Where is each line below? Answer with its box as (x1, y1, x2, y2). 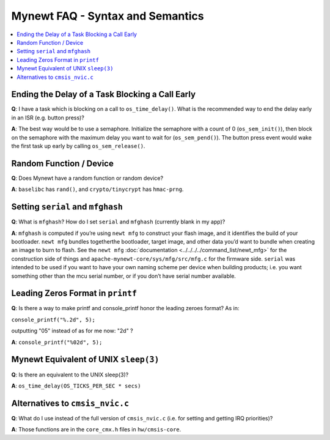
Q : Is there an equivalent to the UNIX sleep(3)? (11, 371, 129, 378)
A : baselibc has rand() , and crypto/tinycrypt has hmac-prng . (11, 185, 184, 193)
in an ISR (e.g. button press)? (11, 114, 85, 121)
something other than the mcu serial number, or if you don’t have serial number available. (11, 272, 237, 280)
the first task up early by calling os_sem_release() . (11, 142, 145, 149)
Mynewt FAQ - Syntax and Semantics (11, 9, 204, 23)
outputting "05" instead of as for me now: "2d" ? (11, 327, 134, 335)
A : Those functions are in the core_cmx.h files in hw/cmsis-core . (11, 426, 182, 433)
